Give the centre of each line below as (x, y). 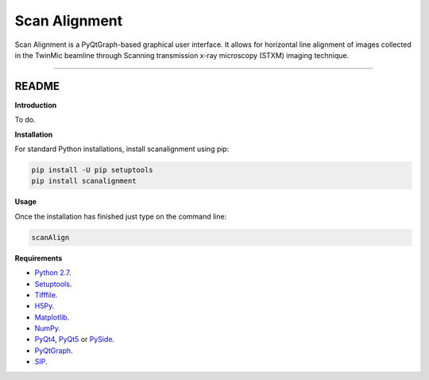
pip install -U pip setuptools (93, 170)
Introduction (36, 105)
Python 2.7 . (53, 273)
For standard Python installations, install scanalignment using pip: (122, 149)
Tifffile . (46, 295)
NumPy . (48, 328)
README (37, 86)
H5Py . (44, 306)
